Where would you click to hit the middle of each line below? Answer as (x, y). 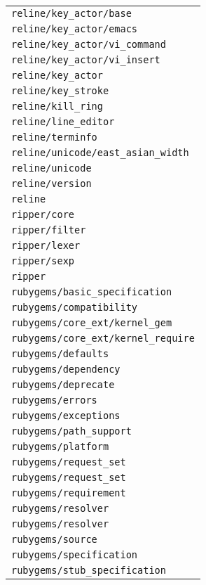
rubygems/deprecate (63, 385)
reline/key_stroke (60, 91)
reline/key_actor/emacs (75, 29)
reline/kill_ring (57, 106)
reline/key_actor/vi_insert (86, 60)
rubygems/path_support (71, 431)
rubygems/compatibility (75, 307)
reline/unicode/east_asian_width (100, 153)
